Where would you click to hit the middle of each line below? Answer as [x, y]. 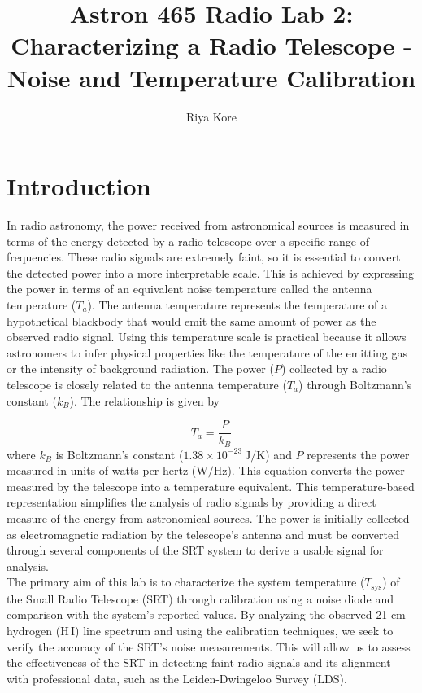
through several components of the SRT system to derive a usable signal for [195, 550]
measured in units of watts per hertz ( [102, 470]
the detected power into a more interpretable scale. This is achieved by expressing [211, 272]
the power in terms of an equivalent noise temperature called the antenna [189, 289]
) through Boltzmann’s [355, 384]
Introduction [79, 186]
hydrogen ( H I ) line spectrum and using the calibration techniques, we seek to [200, 631]
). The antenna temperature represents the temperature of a [237, 305]
